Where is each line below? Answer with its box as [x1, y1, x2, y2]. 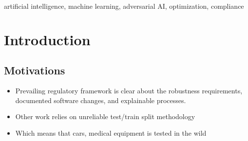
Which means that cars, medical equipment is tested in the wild [15, 127, 207, 138]
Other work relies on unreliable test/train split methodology [15, 111, 195, 122]
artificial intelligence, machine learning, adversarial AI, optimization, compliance [4, 1, 244, 11]
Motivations [4, 63, 65, 78]
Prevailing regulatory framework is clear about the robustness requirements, [15, 86, 243, 96]
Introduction [4, 29, 91, 49]
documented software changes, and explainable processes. [15, 95, 186, 105]
